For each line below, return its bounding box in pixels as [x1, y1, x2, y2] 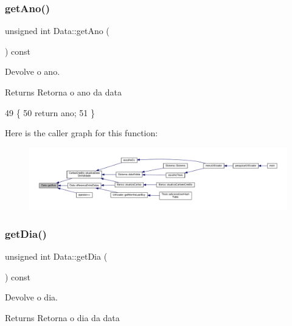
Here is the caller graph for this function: [5, 127, 158, 139]
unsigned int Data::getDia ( [5, 250, 108, 263]
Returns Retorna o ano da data [5, 86, 122, 98]
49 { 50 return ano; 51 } [5, 106, 95, 119]
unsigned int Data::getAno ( [5, 24, 109, 37]
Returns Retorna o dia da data [5, 311, 120, 324]
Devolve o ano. [5, 65, 60, 78]
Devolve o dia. [5, 291, 58, 303]
